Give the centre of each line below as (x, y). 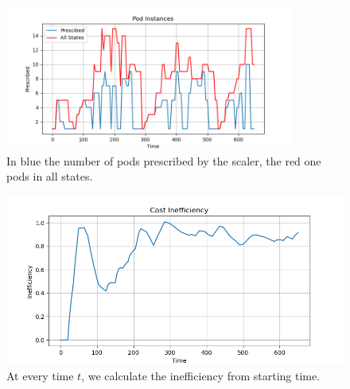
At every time (40, 375)
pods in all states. (50, 176)
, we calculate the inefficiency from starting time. (201, 375)
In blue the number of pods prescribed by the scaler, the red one (164, 160)
